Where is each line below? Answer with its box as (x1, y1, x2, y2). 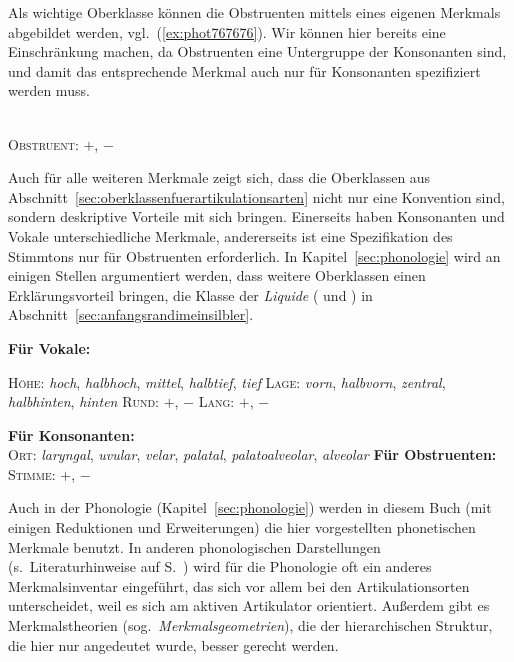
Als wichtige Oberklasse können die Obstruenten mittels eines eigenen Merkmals (8, 2, 501, 22)
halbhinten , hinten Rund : (8, 391, 159, 412)
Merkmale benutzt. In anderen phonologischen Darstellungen (8, 536, 381, 557)
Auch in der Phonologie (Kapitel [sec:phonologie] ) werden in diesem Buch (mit (8, 497, 492, 518)
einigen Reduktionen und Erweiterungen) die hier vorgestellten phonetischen (8, 517, 476, 538)
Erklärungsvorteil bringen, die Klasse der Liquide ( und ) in (8, 284, 373, 305)
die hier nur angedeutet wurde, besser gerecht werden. (8, 634, 339, 655)
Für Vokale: (8, 337, 91, 358)
